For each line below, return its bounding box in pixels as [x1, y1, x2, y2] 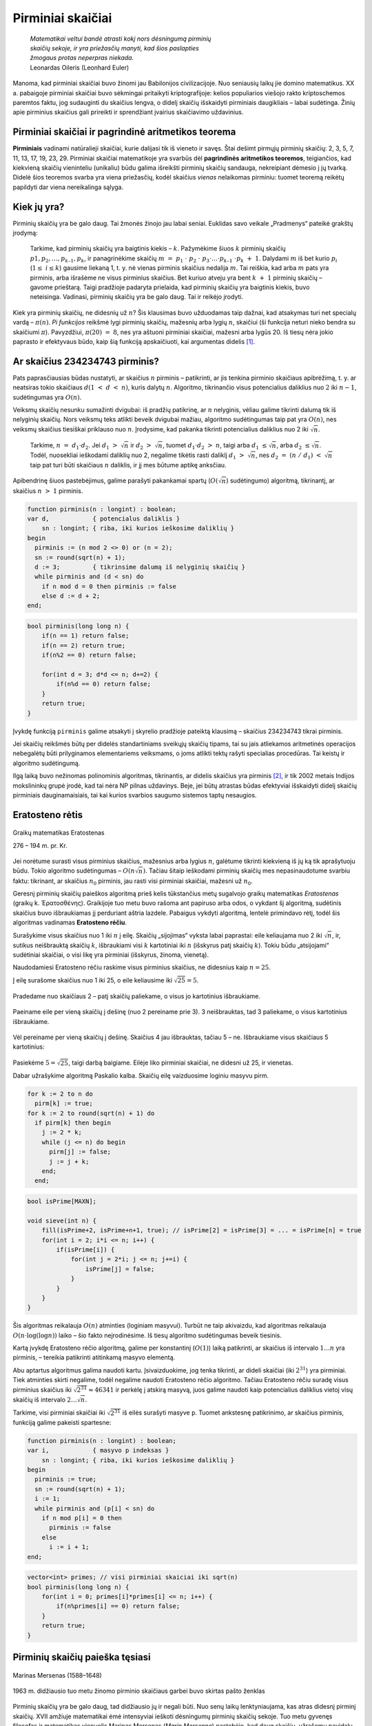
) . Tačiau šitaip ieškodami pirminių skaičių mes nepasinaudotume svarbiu [143, 866, 351, 875]
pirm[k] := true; [34, 1100, 93, 1107]
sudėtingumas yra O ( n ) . [12, 393, 82, 401]
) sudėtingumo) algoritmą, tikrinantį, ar [226, 476, 335, 485]
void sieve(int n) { [27, 1216, 96, 1225]
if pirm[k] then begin [34, 1119, 112, 1127]
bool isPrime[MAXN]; [27, 1198, 96, 1205]
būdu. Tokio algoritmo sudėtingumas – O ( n [12, 866, 136, 875]
